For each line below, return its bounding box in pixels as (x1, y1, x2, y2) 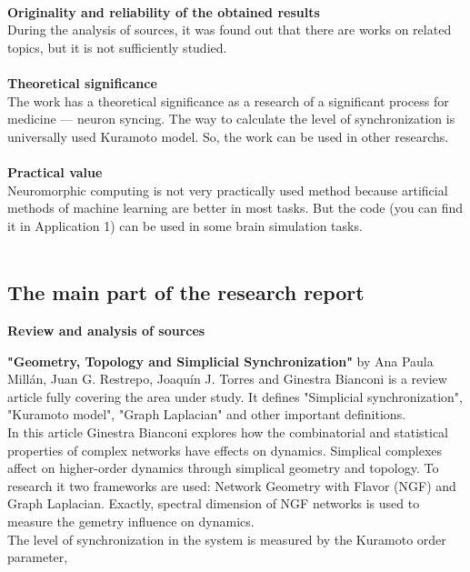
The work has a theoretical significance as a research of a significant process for (7, 91, 449, 110)
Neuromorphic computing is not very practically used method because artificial (7, 180, 448, 199)
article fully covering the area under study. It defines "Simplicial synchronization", (7, 386, 463, 406)
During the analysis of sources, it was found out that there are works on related (7, 20, 452, 39)
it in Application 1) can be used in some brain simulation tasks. (7, 216, 363, 235)
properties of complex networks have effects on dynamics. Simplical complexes (7, 440, 443, 459)
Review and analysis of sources (7, 321, 205, 340)
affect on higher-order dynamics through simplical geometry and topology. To (7, 458, 439, 477)
